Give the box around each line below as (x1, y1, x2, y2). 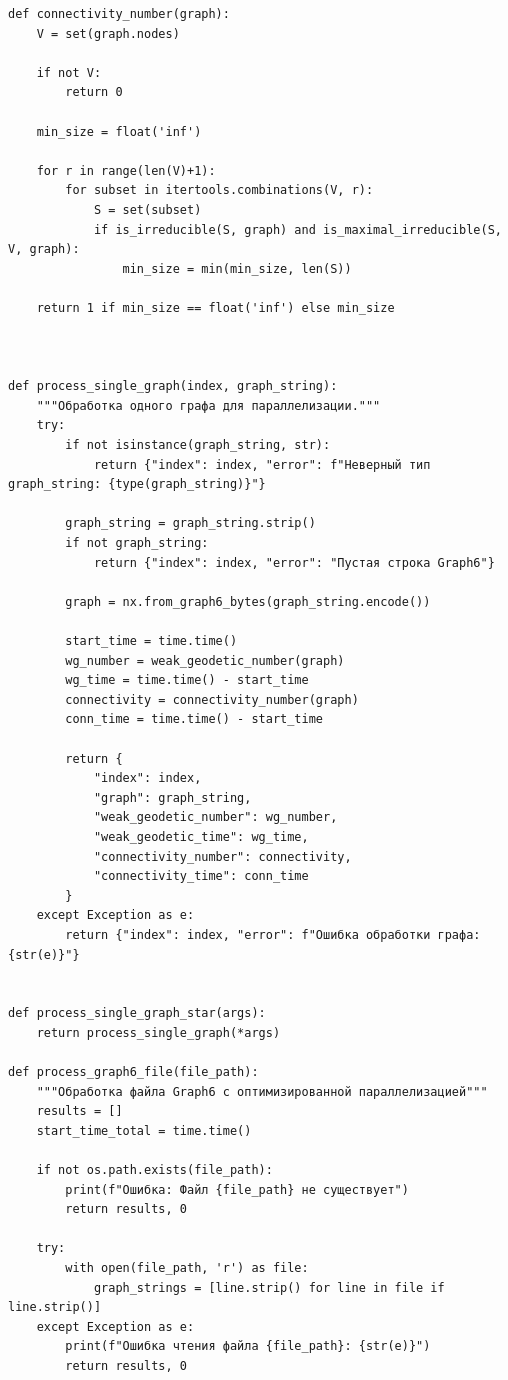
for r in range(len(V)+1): (36, 163, 216, 178)
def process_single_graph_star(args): (8, 1006, 266, 1021)
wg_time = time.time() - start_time (65, 673, 309, 688)
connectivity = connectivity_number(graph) (65, 692, 359, 707)
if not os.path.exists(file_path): (36, 1163, 273, 1178)
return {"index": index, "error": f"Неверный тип (93, 457, 431, 472)
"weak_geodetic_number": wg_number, (93, 810, 338, 825)
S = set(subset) (93, 202, 202, 217)
